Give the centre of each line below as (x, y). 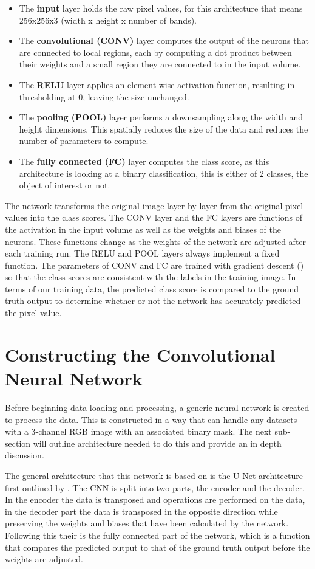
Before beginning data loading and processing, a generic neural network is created (157, 407)
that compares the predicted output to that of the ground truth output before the (157, 547)
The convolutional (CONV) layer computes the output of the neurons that (164, 40)
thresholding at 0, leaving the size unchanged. (104, 96)
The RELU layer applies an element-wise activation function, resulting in (157, 84)
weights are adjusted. (44, 559)
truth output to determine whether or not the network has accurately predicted (153, 301)
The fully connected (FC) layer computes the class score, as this (144, 161)
